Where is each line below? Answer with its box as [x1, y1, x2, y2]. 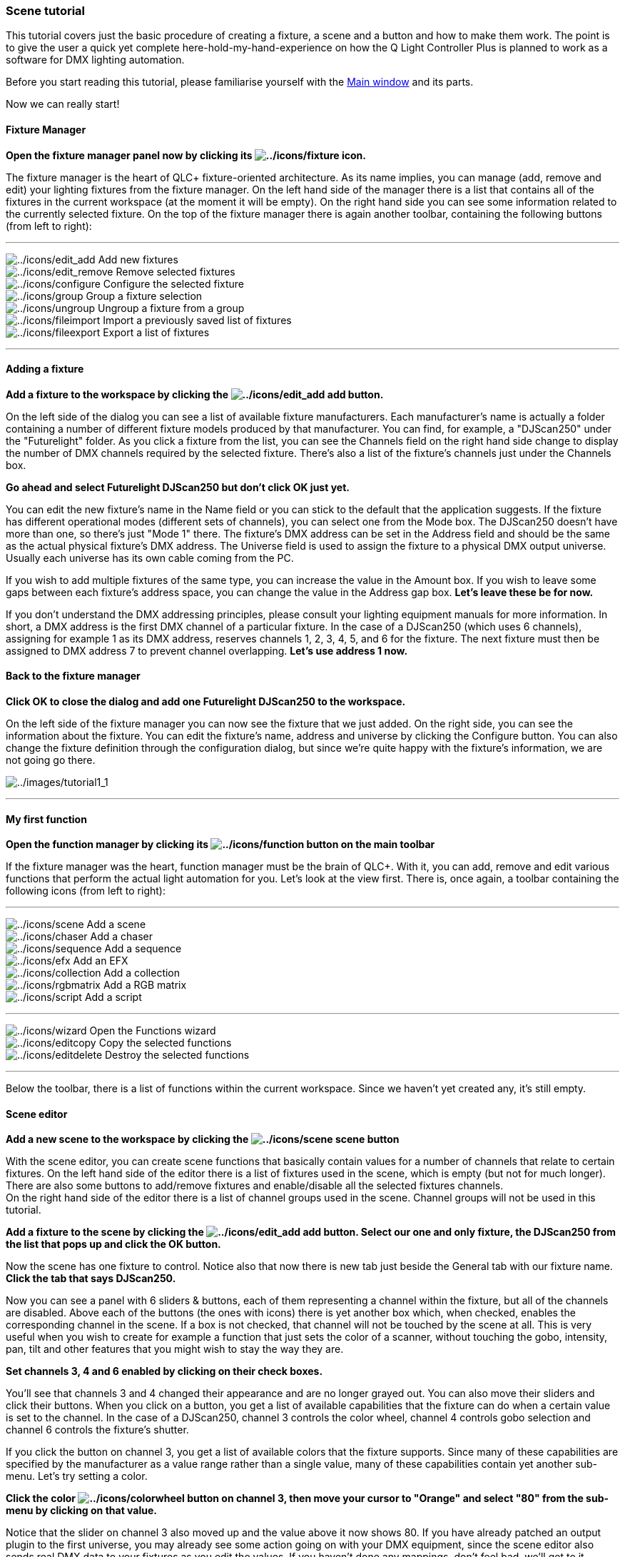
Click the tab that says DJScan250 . [6, 1272, 176, 1285]
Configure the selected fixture [103, 277, 245, 290]
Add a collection [103, 967, 181, 979]
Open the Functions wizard [89, 1024, 216, 1037]
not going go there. [6, 754, 96, 767]
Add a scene [86, 918, 146, 931]
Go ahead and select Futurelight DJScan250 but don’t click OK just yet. [6, 480, 350, 493]
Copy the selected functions [98, 1037, 232, 1049]
